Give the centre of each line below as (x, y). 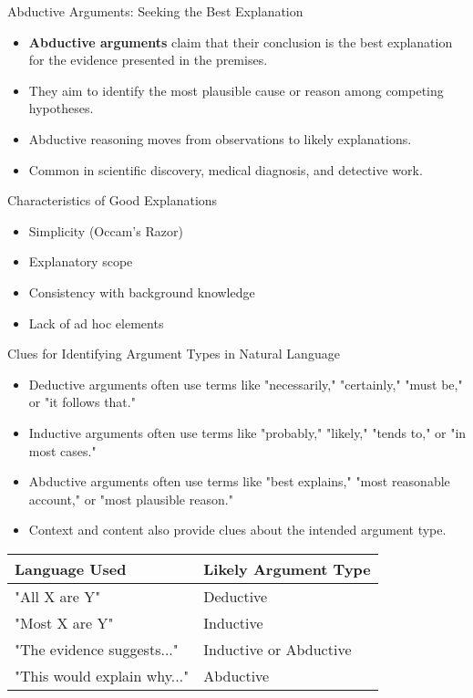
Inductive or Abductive (278, 649)
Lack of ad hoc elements (96, 323)
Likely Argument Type (287, 568)
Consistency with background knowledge (142, 292)
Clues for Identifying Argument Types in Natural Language (174, 354)
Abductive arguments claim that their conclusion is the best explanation (241, 42)
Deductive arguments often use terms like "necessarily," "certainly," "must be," (246, 384)
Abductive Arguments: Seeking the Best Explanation (155, 11)
